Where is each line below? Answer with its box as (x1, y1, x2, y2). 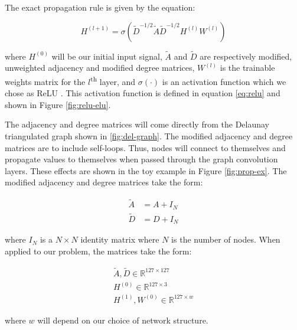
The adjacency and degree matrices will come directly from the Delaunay (5, 118, 269, 130)
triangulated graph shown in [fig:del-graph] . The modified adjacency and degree (5, 130, 293, 142)
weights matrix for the (5, 75, 86, 87)
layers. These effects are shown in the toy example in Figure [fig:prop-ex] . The (5, 164, 287, 177)
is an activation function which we (162, 75, 286, 87)
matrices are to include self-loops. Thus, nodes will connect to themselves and (5, 141, 286, 153)
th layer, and (90, 74, 136, 87)
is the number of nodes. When (171, 233, 280, 246)
